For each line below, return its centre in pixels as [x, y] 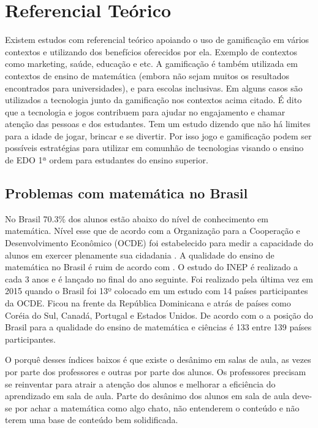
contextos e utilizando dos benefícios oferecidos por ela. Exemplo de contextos [151, 51]
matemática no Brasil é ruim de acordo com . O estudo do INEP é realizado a [152, 267]
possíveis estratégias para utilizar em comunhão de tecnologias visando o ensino [154, 148]
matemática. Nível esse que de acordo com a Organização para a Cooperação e [153, 231]
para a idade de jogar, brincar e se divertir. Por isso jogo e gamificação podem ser [158, 135]
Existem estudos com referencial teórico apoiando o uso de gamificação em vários [157, 40]
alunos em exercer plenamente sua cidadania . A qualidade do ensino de [140, 255]
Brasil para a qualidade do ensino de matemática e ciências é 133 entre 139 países [158, 327]
